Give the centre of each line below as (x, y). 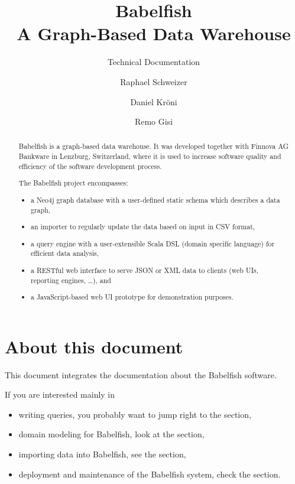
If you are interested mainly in (60, 394)
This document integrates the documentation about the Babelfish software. (141, 374)
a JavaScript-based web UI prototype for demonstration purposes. (132, 297)
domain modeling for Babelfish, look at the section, (111, 434)
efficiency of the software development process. (90, 166)
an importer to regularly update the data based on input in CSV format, (143, 227)
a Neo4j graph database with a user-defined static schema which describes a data (155, 199)
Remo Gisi (154, 121)
